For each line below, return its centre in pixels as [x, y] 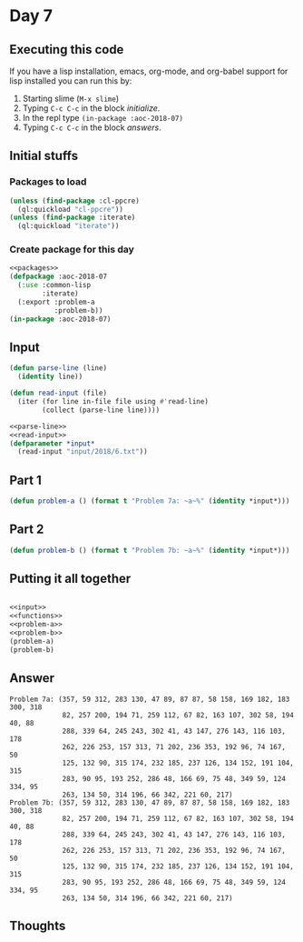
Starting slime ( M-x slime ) [71, 98]
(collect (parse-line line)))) [101, 410]
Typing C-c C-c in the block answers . [92, 127]
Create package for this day [72, 249]
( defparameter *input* [52, 443]
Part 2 [27, 530]
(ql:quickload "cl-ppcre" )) [71, 209]
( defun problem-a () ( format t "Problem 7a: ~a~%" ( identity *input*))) [150, 501]
